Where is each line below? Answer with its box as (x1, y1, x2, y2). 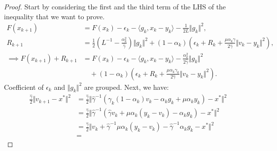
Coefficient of (4, 81, 44, 92)
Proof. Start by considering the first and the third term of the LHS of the (4, 1, 226, 11)
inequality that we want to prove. (4, 11, 105, 21)
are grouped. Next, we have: (84, 81, 169, 92)
